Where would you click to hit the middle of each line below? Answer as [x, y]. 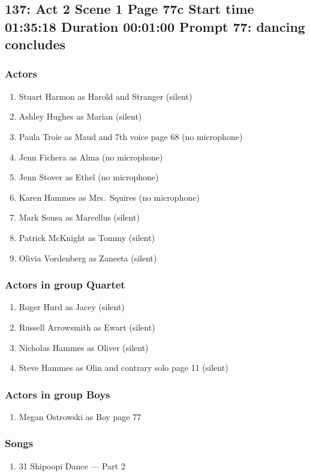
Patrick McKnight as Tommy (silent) [87, 237]
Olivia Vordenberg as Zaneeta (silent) [88, 258]
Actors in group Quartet [65, 285]
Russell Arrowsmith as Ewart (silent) [87, 327]
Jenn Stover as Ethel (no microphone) [89, 177]
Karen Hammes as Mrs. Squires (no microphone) [109, 197]
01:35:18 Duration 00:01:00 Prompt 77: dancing [155, 26]
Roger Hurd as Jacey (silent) [72, 307]
